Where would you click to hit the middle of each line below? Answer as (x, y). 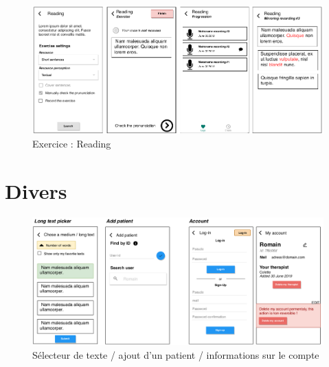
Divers (36, 190)
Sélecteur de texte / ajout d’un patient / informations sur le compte (176, 354)
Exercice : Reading (72, 144)
